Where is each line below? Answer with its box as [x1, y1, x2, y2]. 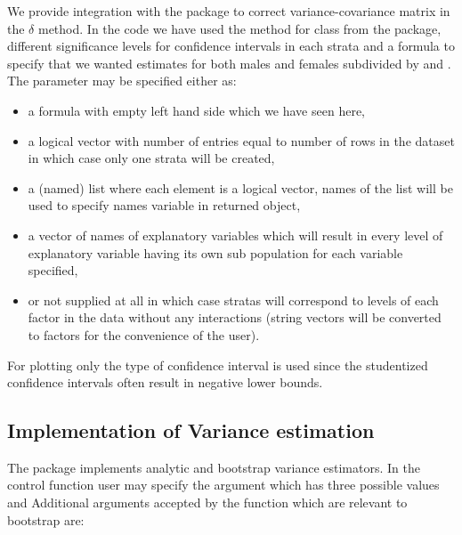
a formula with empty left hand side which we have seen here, [28, 101, 365, 119]
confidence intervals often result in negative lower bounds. [7, 373, 323, 392]
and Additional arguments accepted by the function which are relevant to [7, 493, 408, 512]
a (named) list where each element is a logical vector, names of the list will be [28, 178, 453, 197]
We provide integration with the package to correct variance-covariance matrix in [7, 2, 450, 20]
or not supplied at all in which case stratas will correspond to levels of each [28, 290, 439, 309]
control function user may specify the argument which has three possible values [7, 475, 440, 494]
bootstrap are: [7, 510, 85, 529]
